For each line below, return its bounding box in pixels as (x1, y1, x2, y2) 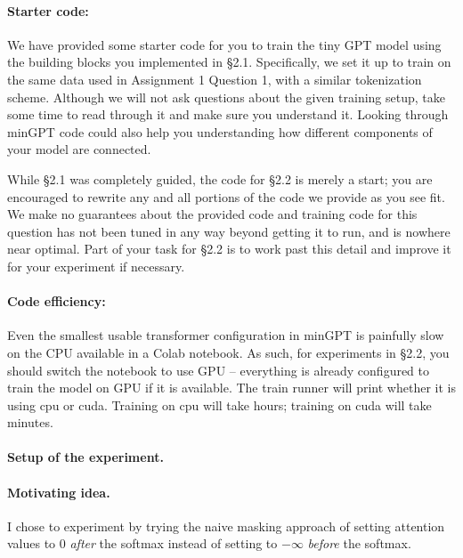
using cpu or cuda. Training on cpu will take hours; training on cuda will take (7, 395, 432, 414)
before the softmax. (307, 534, 411, 553)
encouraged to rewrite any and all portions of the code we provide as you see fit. (7, 187, 445, 206)
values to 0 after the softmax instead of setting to (7, 534, 278, 553)
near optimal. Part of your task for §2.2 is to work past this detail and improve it (7, 239, 451, 258)
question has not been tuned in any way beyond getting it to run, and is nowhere (7, 222, 451, 240)
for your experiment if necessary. (7, 256, 185, 275)
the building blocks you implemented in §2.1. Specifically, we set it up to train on (7, 53, 451, 71)
